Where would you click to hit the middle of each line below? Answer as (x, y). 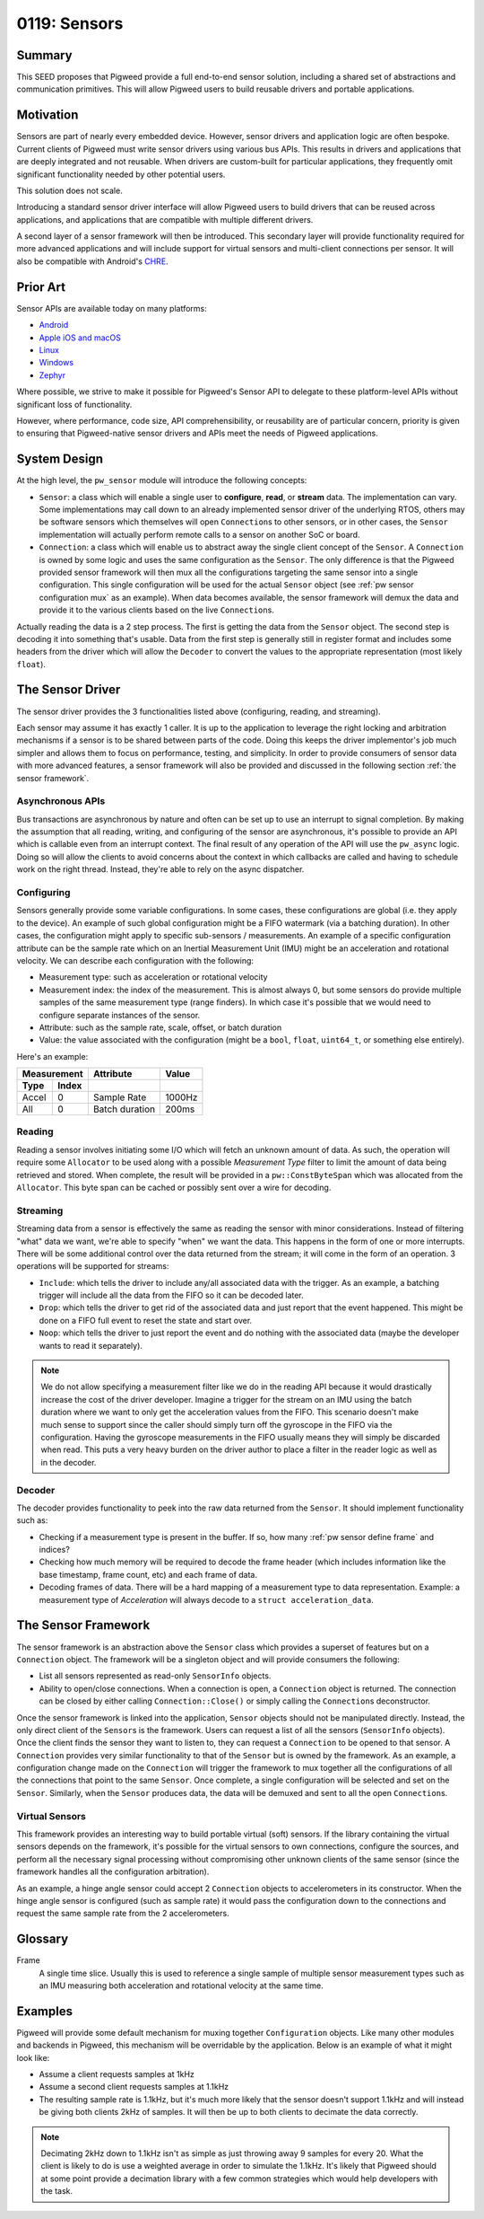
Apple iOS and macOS (80, 338)
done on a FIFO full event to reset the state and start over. (146, 1320)
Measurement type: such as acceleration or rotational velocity (153, 977)
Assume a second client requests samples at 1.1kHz (134, 2087)
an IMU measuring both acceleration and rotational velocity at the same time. (181, 1986)
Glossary (43, 1939)
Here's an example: (52, 1056)
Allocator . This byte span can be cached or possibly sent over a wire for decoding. (174, 1187)
